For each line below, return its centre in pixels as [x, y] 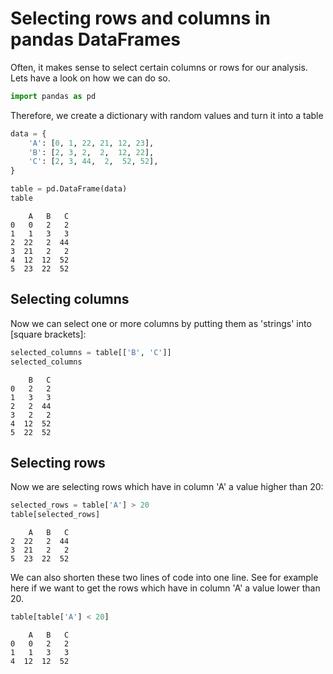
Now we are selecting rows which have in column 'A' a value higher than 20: [167, 487]
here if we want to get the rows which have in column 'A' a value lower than [165, 588]
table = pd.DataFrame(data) [69, 189]
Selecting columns [70, 299]
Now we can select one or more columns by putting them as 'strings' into [161, 323]
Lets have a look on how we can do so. [90, 78]
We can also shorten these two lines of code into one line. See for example [164, 578]
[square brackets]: [48, 334]
